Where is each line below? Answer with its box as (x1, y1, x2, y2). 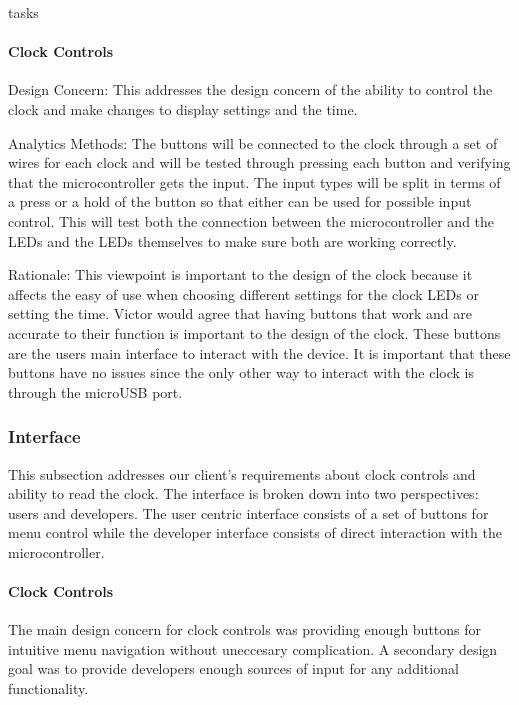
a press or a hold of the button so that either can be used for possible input (8, 191, 472, 212)
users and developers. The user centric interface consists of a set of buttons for (8, 502, 489, 523)
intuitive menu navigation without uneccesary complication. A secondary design (8, 638, 498, 659)
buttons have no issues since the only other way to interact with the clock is (8, 362, 474, 383)
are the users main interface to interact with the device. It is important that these (8, 342, 511, 363)
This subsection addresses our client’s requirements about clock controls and (8, 463, 476, 484)
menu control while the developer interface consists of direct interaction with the (8, 522, 502, 543)
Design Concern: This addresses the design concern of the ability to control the (8, 79, 493, 100)
